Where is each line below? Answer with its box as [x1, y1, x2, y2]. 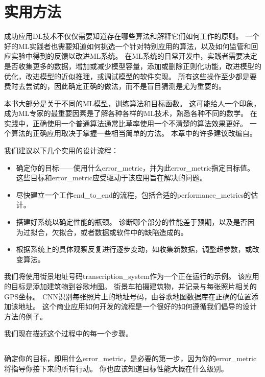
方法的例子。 [4, 311, 47, 321]
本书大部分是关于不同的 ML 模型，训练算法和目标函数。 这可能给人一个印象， [4, 98, 261, 108]
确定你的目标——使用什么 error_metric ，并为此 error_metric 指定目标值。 [16, 162, 255, 173]
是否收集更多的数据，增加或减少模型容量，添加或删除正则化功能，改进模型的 [4, 60, 261, 71]
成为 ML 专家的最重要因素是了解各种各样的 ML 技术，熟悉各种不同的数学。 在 [4, 108, 257, 119]
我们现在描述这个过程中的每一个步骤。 [4, 328, 133, 339]
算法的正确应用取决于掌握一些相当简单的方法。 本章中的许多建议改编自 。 [11, 128, 257, 138]
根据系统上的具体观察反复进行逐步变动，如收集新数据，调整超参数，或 [16, 244, 252, 254]
